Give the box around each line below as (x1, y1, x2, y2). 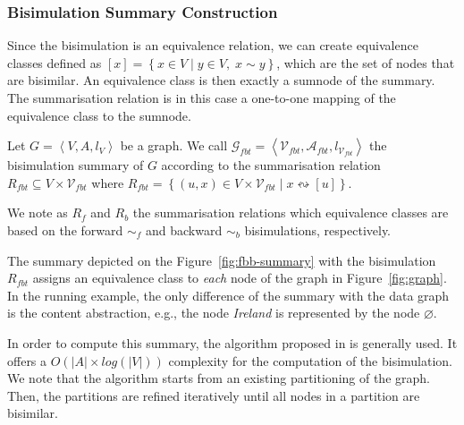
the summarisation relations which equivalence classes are (132, 203, 449, 222)
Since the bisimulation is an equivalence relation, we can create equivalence (7, 36, 418, 55)
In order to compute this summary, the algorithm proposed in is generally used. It (7, 333, 458, 352)
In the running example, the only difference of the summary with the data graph (7, 285, 450, 304)
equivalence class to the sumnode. (7, 106, 191, 124)
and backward (146, 220, 223, 239)
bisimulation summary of (7, 156, 144, 174)
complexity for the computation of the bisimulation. (168, 351, 453, 370)
